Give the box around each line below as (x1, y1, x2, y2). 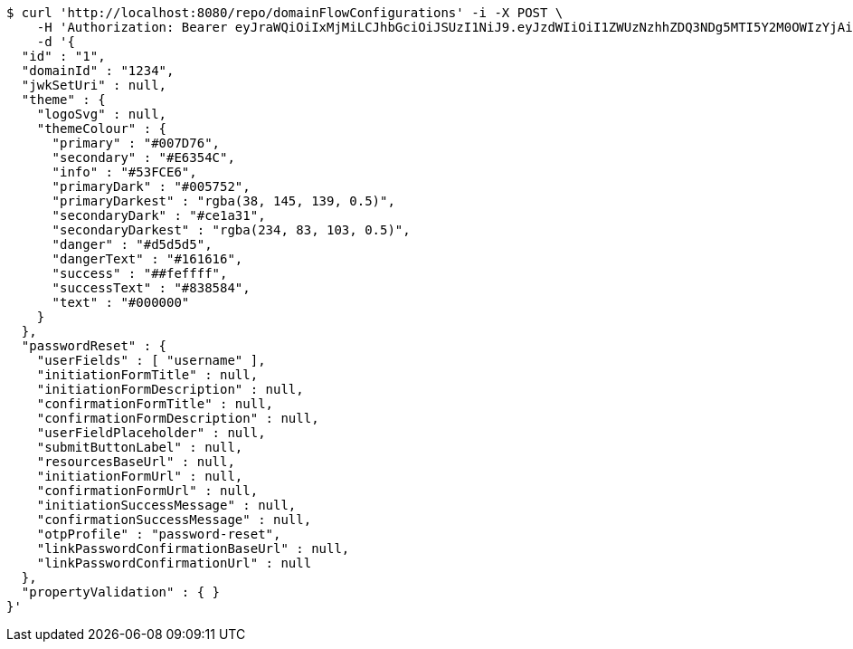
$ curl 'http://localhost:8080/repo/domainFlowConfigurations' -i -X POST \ (6, 5, 564, 20)
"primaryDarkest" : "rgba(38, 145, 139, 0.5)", (52, 194, 395, 208)
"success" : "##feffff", (52, 266, 228, 281)
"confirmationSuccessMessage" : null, (36, 512, 312, 527)
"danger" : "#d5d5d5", (52, 237, 213, 252)
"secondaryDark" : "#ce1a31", (52, 208, 266, 223)
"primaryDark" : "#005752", (52, 179, 251, 194)
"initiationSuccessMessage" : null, (36, 498, 297, 512)
